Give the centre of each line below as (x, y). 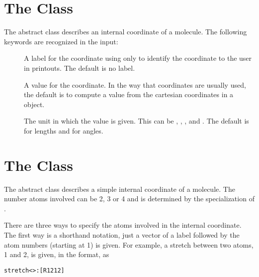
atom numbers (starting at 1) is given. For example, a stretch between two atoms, (129, 244)
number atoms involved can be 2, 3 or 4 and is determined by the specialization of (129, 199)
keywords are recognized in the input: (61, 41)
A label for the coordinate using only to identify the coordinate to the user (138, 58)
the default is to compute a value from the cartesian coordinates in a (129, 94)
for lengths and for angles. (64, 130)
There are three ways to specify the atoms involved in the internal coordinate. (123, 225)
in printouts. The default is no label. (80, 68)
